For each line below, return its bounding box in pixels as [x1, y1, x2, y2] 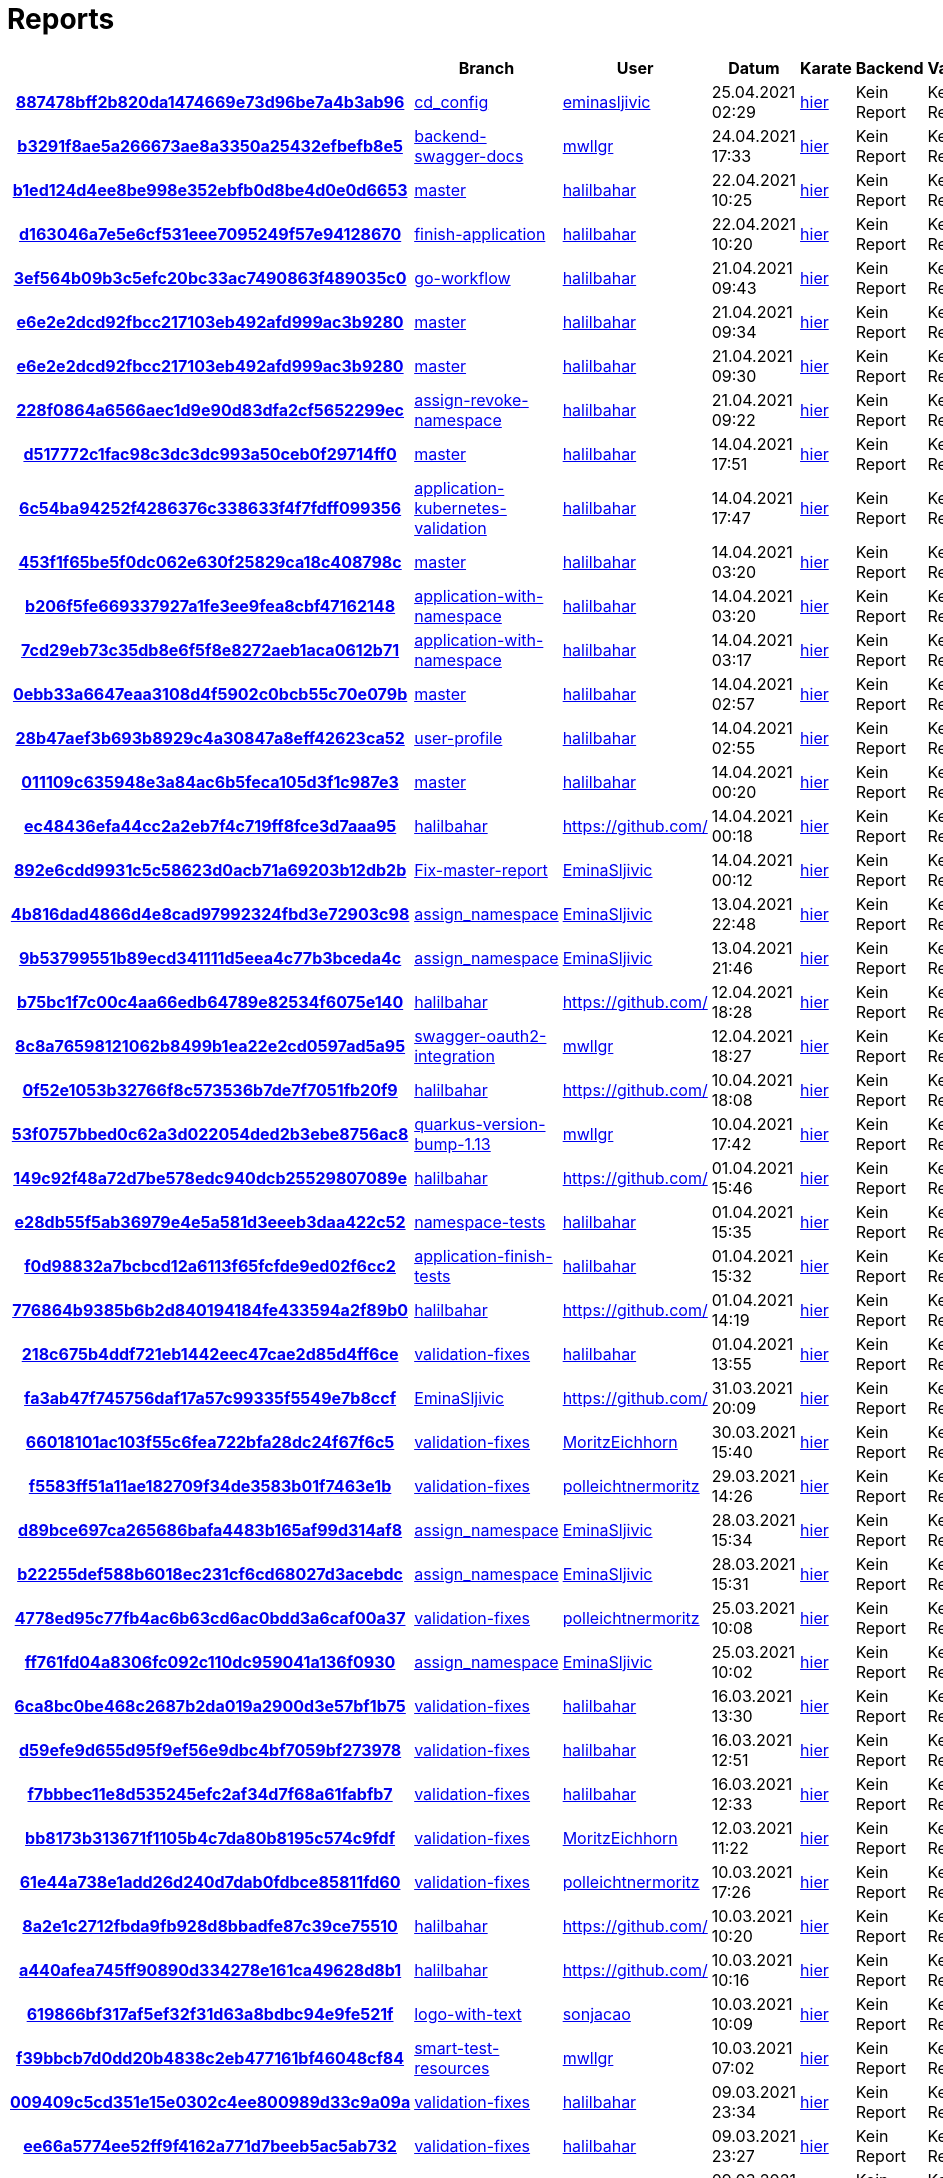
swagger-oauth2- [414, 1025, 547, 1046]
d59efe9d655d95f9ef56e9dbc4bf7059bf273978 [19, 1739, 402, 1760]
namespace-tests [414, 1211, 546, 1232]
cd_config [414, 91, 489, 112]
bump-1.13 [414, 1133, 491, 1154]
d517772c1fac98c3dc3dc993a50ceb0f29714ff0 [23, 443, 397, 464]
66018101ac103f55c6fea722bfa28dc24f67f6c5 [25, 1431, 395, 1452]
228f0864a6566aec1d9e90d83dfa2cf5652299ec [16, 399, 404, 420]
